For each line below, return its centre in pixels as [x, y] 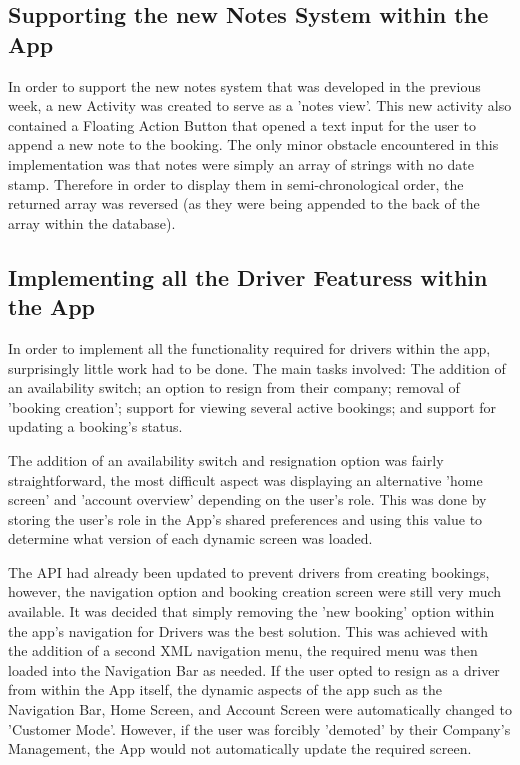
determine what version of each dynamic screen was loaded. [190, 538]
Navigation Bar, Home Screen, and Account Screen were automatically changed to [260, 709]
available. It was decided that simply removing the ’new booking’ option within [251, 611]
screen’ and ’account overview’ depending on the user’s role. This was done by [247, 499]
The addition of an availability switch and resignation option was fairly [226, 459]
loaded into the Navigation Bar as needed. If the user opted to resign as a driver [254, 669]
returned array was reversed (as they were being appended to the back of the [244, 203]
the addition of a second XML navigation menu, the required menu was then [243, 650]
